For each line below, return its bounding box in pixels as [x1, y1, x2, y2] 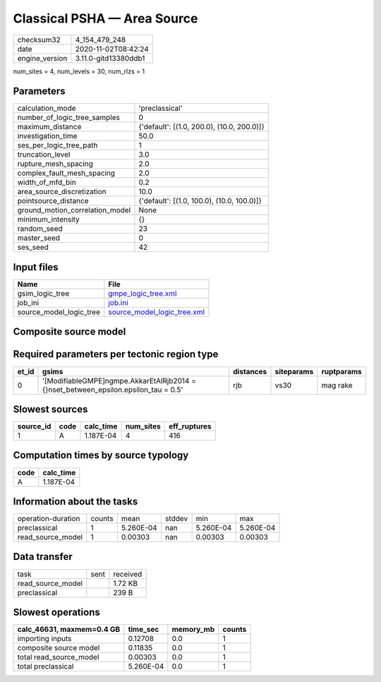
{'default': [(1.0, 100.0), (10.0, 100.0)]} [138, 196, 262, 206]
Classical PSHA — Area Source [13, 11, 198, 26]
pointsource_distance [17, 196, 89, 206]
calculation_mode [17, 103, 77, 113]
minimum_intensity [17, 215, 80, 225]
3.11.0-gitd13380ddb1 [75, 53, 145, 63]
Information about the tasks [13, 495, 138, 508]
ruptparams [321, 366, 363, 376]
